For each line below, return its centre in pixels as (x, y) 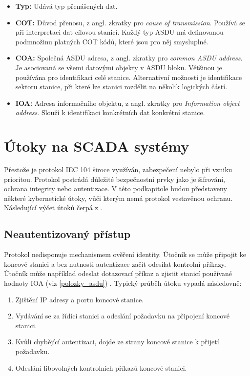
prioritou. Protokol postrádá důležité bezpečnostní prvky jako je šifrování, (115, 179)
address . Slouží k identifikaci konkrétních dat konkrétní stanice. (110, 112)
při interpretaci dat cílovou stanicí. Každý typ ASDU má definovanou (119, 32)
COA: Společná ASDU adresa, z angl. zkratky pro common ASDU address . (129, 58)
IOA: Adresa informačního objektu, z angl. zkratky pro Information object (127, 103)
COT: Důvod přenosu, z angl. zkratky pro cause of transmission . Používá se (130, 22)
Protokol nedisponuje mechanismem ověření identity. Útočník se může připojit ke (125, 254)
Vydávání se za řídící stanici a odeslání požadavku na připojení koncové (123, 316)
